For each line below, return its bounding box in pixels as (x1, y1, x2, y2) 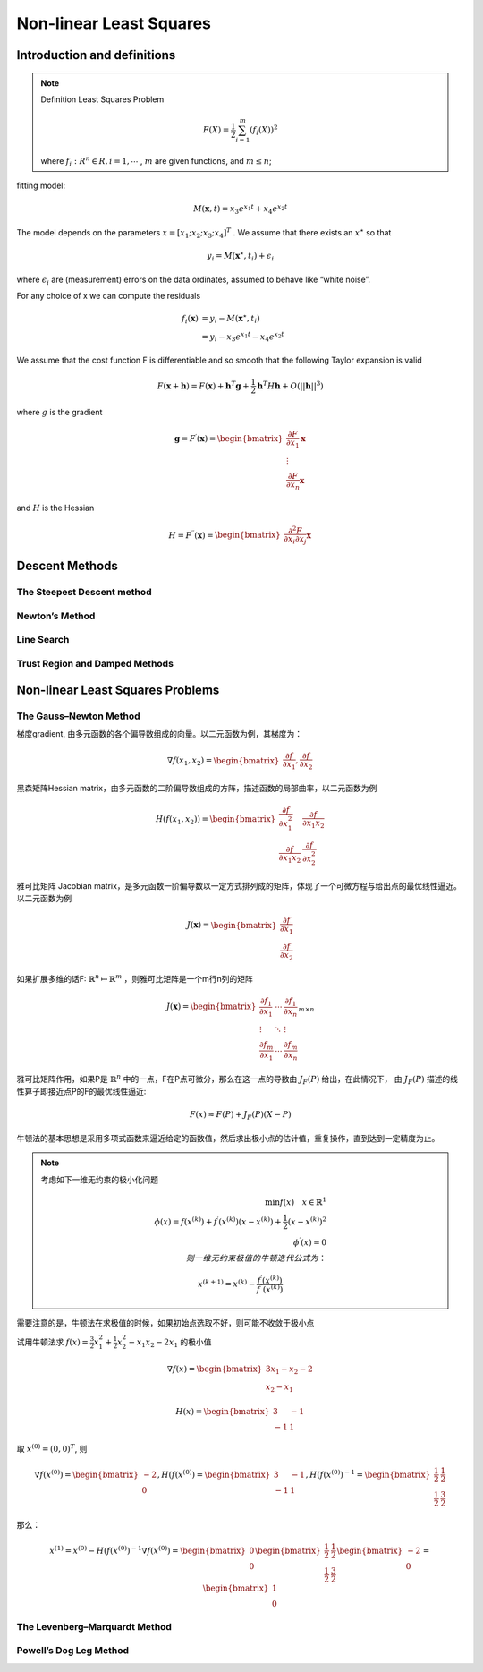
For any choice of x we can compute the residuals (16, 291, 201, 302)
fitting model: (16, 180, 66, 192)
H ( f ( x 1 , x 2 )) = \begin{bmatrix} (155, 815, 276, 827)
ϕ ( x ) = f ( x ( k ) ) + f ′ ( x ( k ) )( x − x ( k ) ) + (154, 1216, 282, 1226)
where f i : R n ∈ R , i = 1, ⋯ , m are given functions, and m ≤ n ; (40, 155, 272, 168)
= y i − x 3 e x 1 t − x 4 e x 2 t (201, 329, 285, 344)
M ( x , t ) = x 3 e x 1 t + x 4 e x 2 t (192, 202, 288, 217)
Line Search (16, 634, 70, 646)
